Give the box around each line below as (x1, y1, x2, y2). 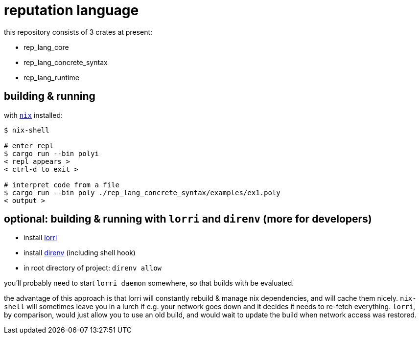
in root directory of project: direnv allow (23, 264, 162, 272)
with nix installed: (4, 111, 63, 119)
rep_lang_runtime (23, 73, 79, 82)
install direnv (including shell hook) (23, 248, 136, 257)
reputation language (4, 2, 139, 19)
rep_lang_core (23, 43, 69, 51)
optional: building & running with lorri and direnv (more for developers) (4, 213, 372, 225)
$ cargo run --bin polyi (4, 149, 99, 158)
